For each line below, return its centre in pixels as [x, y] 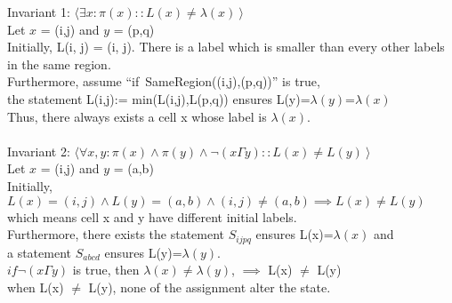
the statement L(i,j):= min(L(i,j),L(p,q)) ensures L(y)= [159, 98]
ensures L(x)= [295, 234]
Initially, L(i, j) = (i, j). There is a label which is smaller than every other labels [226, 47]
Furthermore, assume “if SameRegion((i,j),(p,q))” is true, [164, 81]
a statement [40, 252]
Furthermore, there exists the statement [116, 234]
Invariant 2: [39, 151]
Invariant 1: [39, 12]
